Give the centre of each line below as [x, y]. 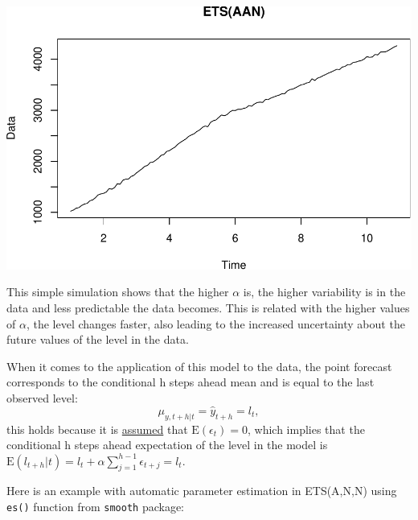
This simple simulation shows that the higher [118, 292]
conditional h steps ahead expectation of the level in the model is [167, 445]
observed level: [42, 397]
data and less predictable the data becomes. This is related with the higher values [208, 307]
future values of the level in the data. [98, 339]
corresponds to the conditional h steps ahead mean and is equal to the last [191, 382]
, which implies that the [306, 429]
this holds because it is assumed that [97, 429]
